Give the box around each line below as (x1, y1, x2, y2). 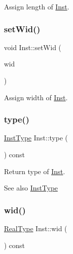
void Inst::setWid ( (4, 42, 62, 52)
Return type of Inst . (4, 166, 65, 176)
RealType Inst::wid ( (4, 223, 68, 233)
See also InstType (4, 183, 58, 193)
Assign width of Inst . (4, 92, 68, 102)
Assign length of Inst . (4, 1, 70, 11)
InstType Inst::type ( (4, 132, 68, 143)
